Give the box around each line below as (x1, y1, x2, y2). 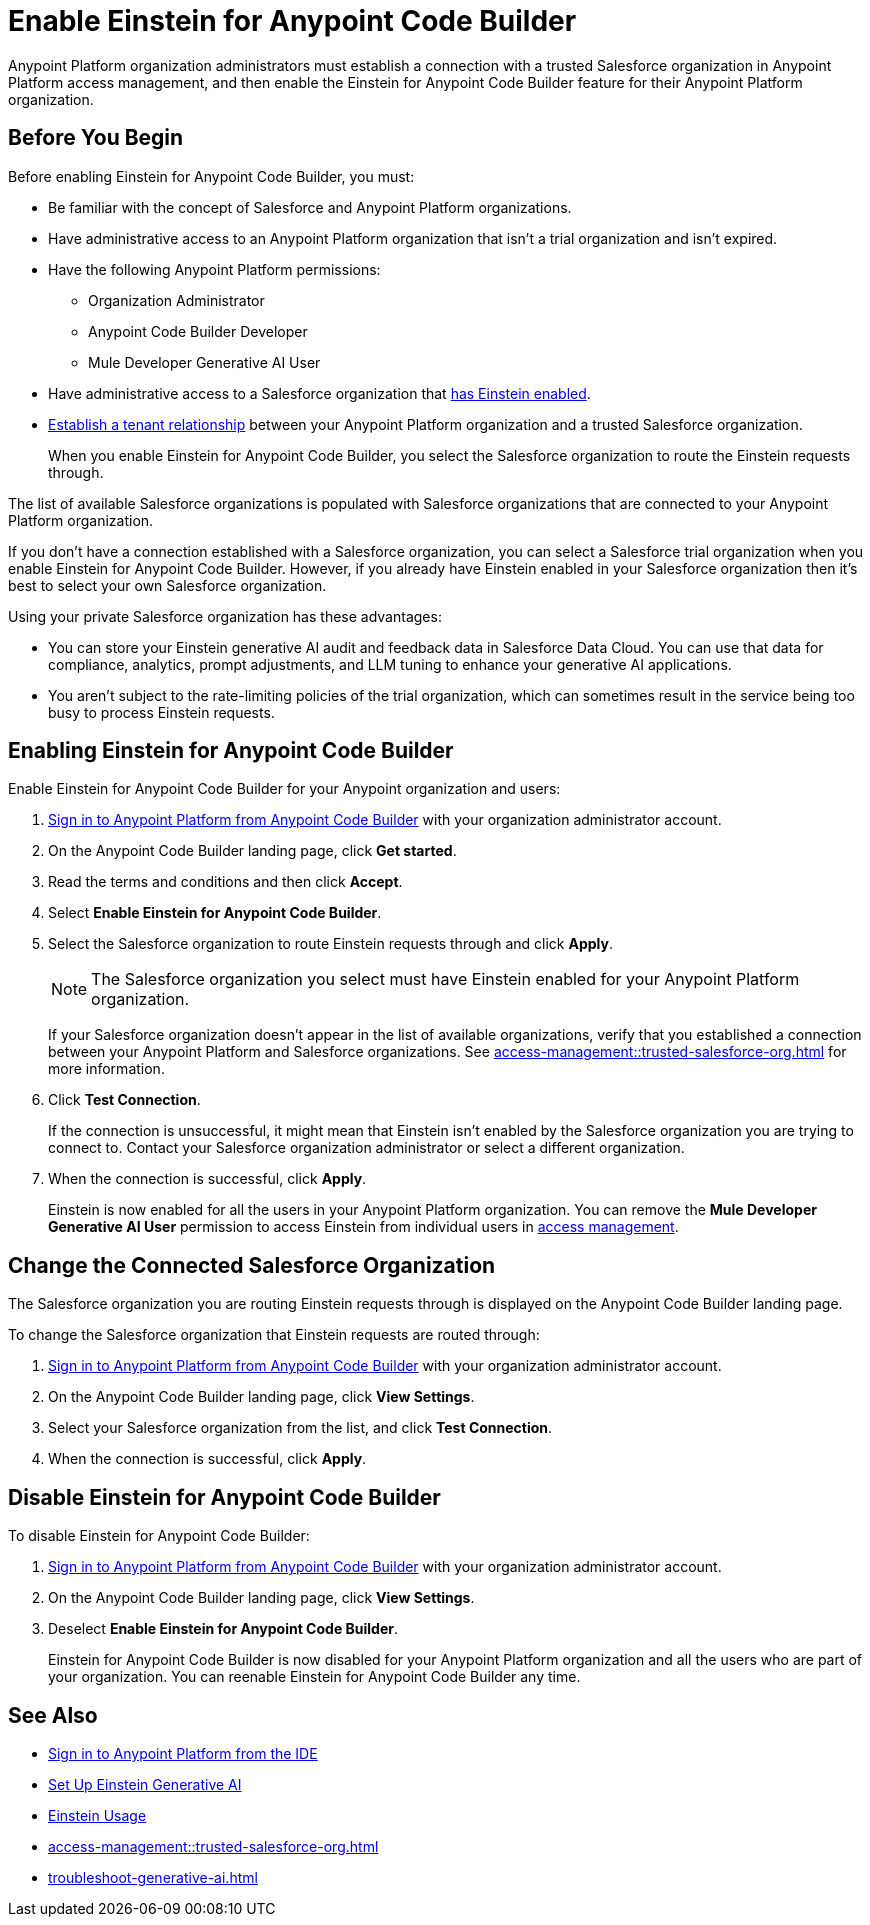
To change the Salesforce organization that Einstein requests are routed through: (8, 1326, 540, 1344)
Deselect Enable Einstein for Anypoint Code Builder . (48, 1620, 399, 1638)
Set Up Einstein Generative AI (48, 1775, 242, 1793)
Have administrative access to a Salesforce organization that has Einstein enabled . (48, 384, 591, 402)
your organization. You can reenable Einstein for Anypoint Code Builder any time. (48, 1668, 581, 1686)
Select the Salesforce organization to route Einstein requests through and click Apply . (48, 935, 613, 953)
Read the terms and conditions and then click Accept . (48, 873, 403, 891)
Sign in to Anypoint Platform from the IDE (48, 1744, 318, 1762)
